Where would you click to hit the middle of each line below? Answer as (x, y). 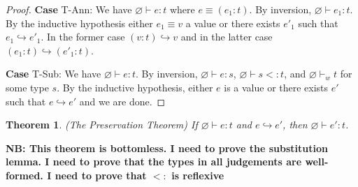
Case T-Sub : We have (53, 74)
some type (27, 87)
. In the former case (83, 37)
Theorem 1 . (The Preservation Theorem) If (102, 125)
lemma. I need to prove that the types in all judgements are (154, 162)
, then (295, 125)
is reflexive (198, 175)
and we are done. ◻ (122, 101)
